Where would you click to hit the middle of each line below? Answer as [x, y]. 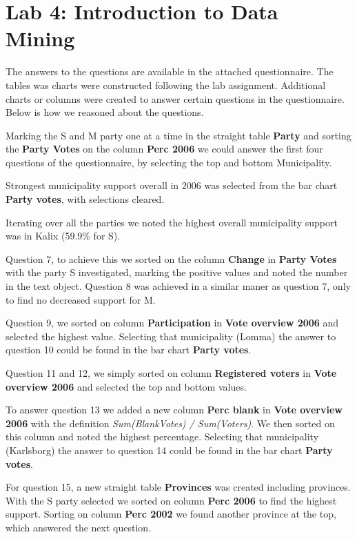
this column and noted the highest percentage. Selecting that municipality [162, 437]
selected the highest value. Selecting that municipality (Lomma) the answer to [171, 336]
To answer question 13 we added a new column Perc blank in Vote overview [174, 410]
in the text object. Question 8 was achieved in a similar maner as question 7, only [178, 286]
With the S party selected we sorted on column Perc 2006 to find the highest [171, 500]
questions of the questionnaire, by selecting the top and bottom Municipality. [169, 162]
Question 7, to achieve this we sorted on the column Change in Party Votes [171, 258]
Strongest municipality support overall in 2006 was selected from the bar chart [172, 185]
